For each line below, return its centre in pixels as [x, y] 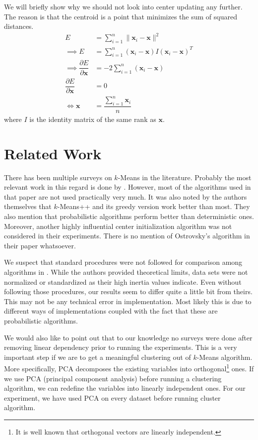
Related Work [53, 153]
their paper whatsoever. [40, 245]
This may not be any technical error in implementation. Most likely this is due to [128, 301]
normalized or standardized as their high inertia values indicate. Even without [123, 281]
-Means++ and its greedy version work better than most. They [154, 206]
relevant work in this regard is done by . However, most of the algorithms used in [128, 187]
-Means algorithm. [225, 357]
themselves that [28, 206]
